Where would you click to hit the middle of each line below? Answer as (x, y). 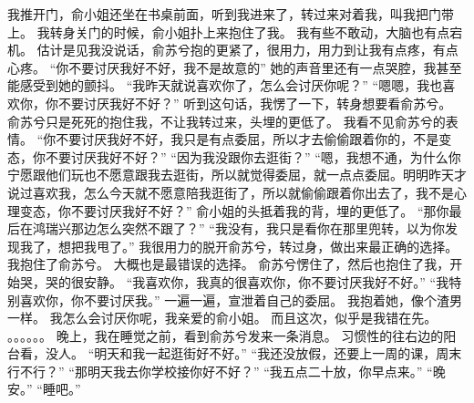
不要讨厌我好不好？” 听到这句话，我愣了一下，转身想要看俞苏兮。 (255, 103)
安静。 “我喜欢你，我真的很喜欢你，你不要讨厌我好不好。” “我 (266, 281)
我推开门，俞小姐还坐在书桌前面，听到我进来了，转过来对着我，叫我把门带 (231, 14)
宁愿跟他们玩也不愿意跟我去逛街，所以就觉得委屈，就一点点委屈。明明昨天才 (237, 175)
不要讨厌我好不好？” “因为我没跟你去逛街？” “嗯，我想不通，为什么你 (253, 156)
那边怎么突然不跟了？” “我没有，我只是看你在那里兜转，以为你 (258, 228)
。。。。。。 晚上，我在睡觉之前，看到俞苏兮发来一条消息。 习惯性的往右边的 (226, 335)
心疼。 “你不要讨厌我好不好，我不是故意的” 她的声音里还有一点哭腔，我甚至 (235, 67)
